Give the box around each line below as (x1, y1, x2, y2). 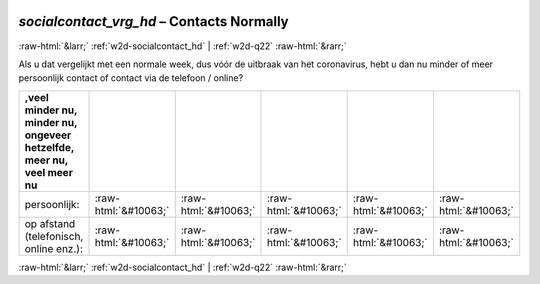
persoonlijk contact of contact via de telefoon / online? (18, 72, 244, 84)
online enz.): (24, 241, 84, 255)
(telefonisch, (24, 229, 84, 243)
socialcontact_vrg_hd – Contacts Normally (18, 13, 289, 30)
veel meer (24, 165, 74, 179)
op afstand (24, 216, 76, 230)
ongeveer (24, 128, 72, 142)
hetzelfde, (24, 140, 75, 154)
